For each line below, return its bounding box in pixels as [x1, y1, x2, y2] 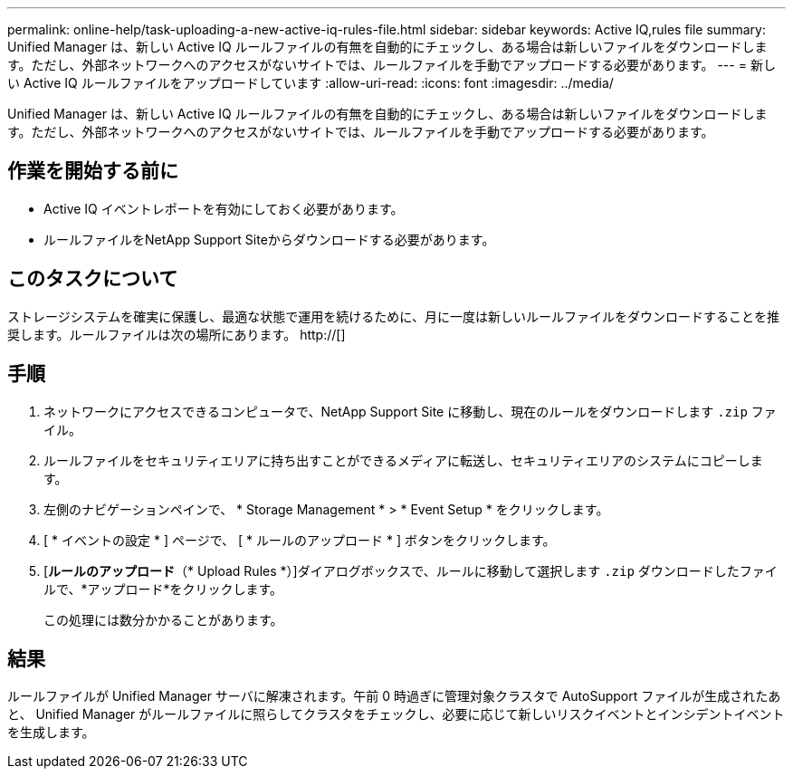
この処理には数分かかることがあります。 [43, 611, 283, 628]
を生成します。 [7, 724, 95, 741]
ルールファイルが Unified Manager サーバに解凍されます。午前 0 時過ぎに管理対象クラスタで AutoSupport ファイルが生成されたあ [7, 688, 781, 704]
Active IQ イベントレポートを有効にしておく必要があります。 [43, 200, 404, 216]
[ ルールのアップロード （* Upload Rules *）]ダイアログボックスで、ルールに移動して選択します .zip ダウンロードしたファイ [43, 562, 778, 579]
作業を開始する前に [7, 159, 178, 183]
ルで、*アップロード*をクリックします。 [43, 580, 283, 597]
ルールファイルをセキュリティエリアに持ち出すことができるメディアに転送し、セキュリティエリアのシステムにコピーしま [43, 452, 763, 468]
